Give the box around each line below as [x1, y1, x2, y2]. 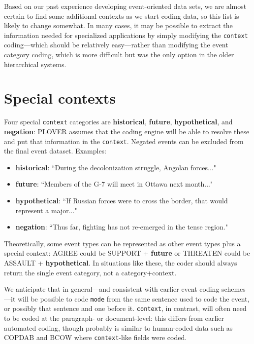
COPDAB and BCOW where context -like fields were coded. [4, 332, 187, 343]
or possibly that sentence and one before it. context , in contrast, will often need [4, 303, 247, 313]
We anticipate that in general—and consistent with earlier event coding [4, 284, 220, 294]
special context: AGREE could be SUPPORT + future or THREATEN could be [4, 248, 250, 258]
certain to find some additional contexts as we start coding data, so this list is [4, 10, 239, 21]
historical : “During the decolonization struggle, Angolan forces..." [15, 162, 216, 172]
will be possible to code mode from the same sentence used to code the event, [17, 293, 250, 304]
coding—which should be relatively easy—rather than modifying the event [4, 39, 228, 50]
